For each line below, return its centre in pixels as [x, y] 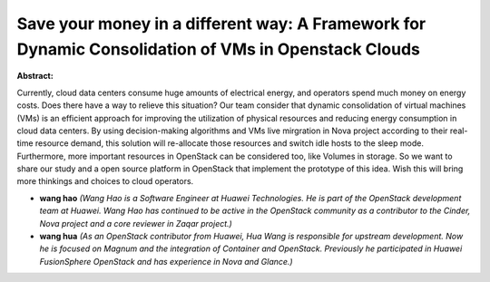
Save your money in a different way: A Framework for [221, 24]
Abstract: [35, 76]
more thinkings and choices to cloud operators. [105, 181]
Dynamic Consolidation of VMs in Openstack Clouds [219, 49]
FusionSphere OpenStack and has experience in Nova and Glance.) [167, 261]
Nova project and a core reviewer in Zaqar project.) [136, 223]
